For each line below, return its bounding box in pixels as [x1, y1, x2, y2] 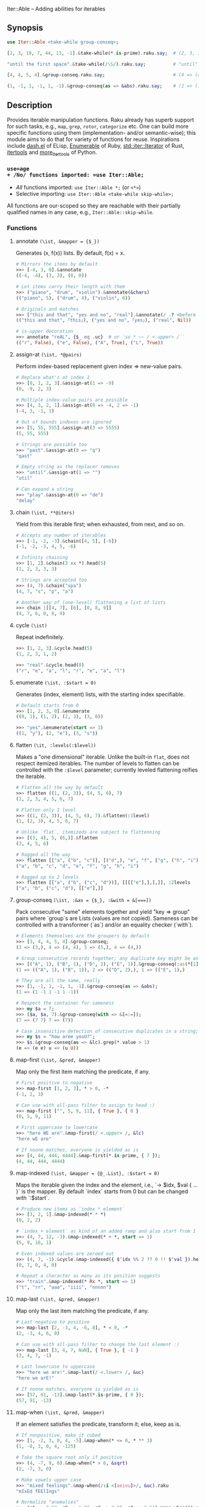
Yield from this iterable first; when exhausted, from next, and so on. [15, 520, 185, 527]
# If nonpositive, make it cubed [15, 1432, 101, 1438]
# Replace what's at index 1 [15, 374, 90, 380]
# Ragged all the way [15, 851, 71, 858]
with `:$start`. [15, 1194, 50, 1201]
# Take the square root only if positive [15, 1455, 122, 1461]
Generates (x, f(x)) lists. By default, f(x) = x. [15, 250, 125, 257]
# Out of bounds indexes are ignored [15, 419, 112, 425]
